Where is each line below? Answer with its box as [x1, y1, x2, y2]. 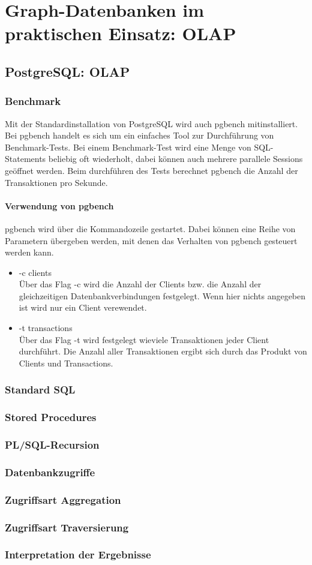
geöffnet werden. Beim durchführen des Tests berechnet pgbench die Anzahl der [5, 164, 298, 176]
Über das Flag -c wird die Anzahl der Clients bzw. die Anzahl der [19, 278, 262, 290]
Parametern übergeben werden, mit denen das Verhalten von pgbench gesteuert [5, 234, 298, 247]
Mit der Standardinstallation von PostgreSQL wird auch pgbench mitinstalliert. [5, 117, 298, 130]
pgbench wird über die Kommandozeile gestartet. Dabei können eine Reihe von [5, 222, 296, 235]
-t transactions [19, 321, 73, 334]
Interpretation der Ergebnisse [5, 547, 151, 562]
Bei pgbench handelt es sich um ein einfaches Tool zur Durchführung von [5, 129, 274, 142]
